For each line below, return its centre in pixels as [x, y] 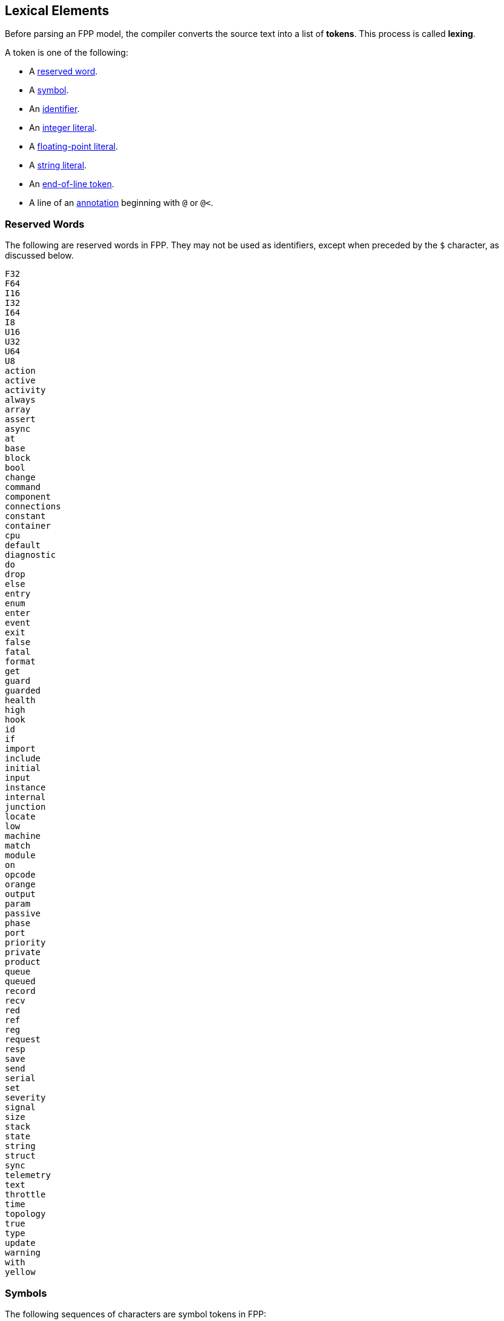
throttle [25, 1195]
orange [20, 885]
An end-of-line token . [72, 184]
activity [25, 390]
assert [20, 419]
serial [20, 1078]
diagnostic [31, 555]
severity [25, 1098]
